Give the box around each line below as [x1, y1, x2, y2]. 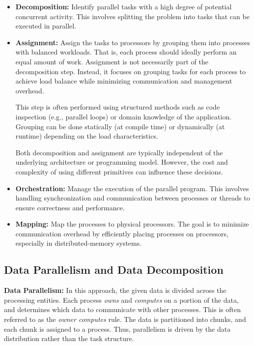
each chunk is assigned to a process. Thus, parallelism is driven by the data [4, 323, 231, 334]
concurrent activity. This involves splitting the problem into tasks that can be [15, 11, 250, 21]
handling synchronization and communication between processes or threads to [15, 193, 250, 203]
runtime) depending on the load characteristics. [15, 131, 158, 141]
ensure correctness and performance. [15, 202, 125, 212]
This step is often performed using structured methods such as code [15, 102, 220, 112]
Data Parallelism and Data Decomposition [4, 262, 224, 277]
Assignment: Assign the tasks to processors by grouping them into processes [15, 37, 251, 47]
